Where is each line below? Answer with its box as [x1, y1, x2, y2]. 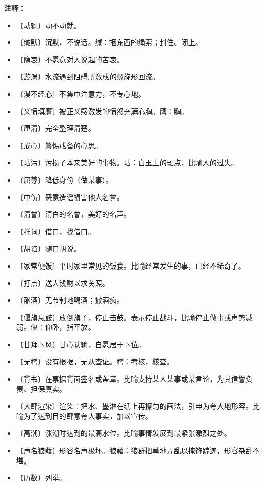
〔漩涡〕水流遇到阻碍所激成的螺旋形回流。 [16, 71, 160, 82]
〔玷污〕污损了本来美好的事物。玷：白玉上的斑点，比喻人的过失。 [16, 157, 238, 168]
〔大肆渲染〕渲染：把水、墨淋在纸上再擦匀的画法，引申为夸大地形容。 [16, 401, 253, 411]
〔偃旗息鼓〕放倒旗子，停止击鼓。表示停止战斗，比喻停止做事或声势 [16, 312, 246, 322]
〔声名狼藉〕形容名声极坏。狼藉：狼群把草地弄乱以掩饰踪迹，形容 [16, 445, 238, 456]
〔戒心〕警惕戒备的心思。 [16, 140, 102, 150]
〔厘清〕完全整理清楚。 [16, 123, 95, 134]
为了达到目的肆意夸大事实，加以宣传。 [23, 410, 152, 421]
